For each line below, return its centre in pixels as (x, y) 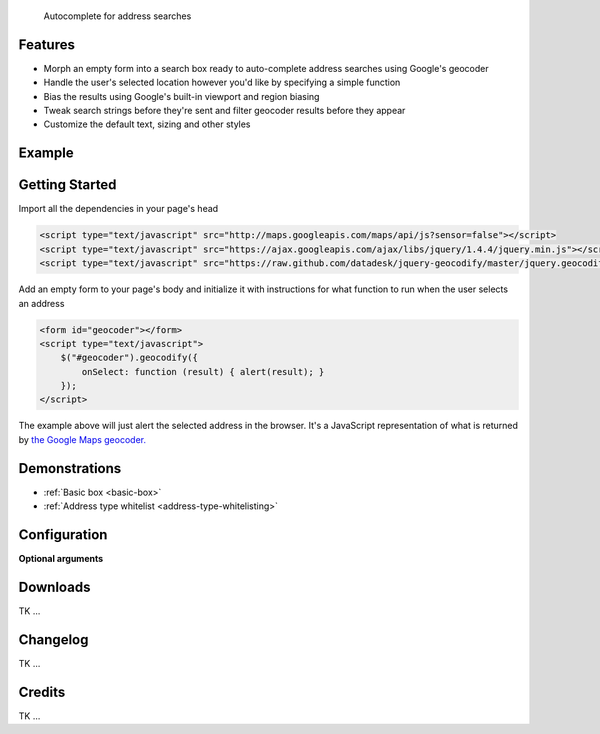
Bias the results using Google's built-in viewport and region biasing (181, 96)
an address (41, 303)
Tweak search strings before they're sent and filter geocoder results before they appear (224, 111)
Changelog (53, 639)
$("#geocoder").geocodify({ (129, 358)
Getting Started (67, 185)
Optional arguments (61, 559)
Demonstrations (70, 468)
